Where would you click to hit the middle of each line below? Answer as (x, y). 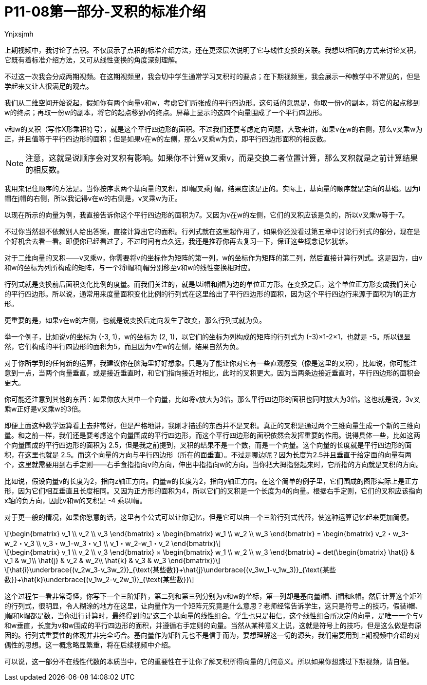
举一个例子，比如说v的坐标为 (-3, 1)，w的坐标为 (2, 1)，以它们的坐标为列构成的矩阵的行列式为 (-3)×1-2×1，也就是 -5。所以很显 (208, 336)
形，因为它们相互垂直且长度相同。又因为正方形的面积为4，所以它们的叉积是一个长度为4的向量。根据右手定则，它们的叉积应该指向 (213, 490)
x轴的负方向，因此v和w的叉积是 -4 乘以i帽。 (75, 500)
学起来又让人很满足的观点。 (49, 86)
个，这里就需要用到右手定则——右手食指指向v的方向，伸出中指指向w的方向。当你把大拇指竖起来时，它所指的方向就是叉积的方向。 (214, 464)
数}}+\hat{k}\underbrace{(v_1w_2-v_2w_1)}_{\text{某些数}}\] (99, 579)
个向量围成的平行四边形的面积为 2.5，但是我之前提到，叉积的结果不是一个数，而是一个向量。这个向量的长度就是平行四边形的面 (208, 445)
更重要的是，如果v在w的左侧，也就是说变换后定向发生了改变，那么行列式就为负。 (135, 320)
